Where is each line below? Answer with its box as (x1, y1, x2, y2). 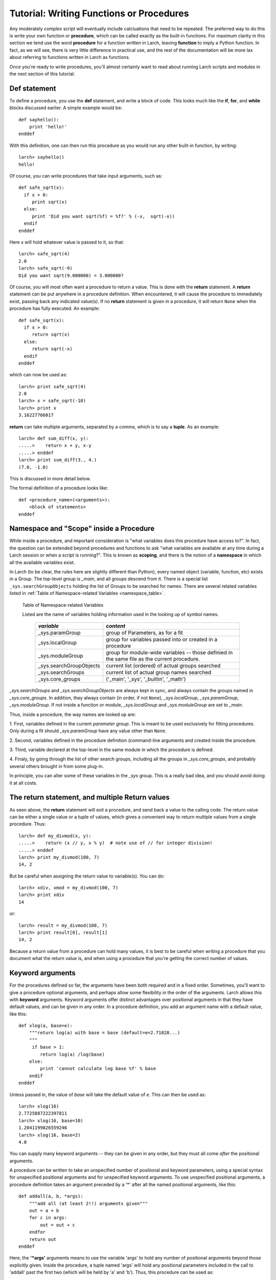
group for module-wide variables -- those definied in (105, 649, 233, 656)
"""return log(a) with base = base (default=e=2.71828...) (29, 1030, 180, 1036)
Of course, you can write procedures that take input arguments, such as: (9, 173, 163, 179)
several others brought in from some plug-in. (9, 763, 104, 769)
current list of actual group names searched (105, 669, 212, 676)
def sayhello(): (18, 117, 59, 122)
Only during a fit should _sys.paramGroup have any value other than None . (9, 728, 167, 734)
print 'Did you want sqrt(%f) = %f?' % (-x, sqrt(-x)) (32, 213, 175, 219)
